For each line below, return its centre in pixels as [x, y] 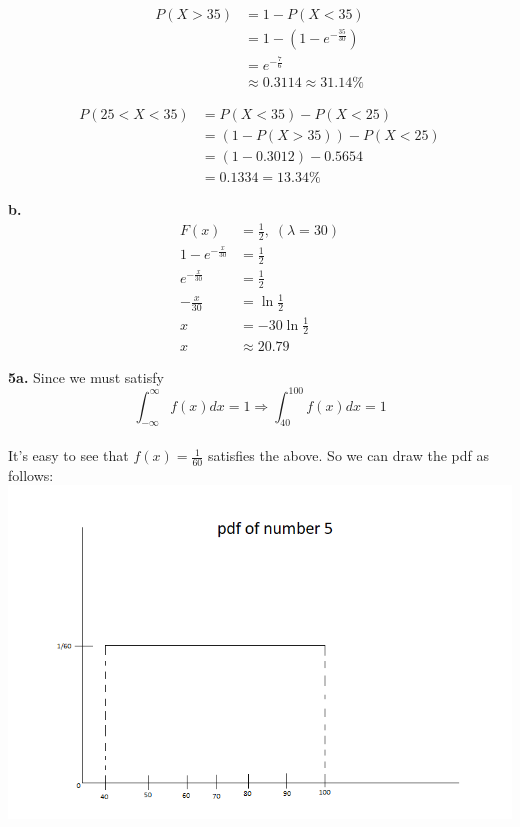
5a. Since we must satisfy [86, 376]
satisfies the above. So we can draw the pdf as [348, 455]
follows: [31, 474]
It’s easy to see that [68, 455]
